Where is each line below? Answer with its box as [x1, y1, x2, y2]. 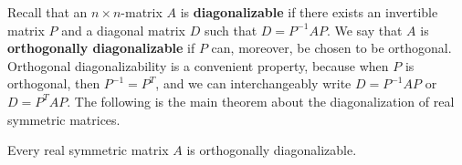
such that [204, 20, 257, 39]
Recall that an [7, 3, 88, 21]
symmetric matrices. [7, 109, 121, 129]
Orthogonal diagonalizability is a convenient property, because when [7, 56, 389, 75]
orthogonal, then [7, 74, 100, 93]
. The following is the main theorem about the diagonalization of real [67, 91, 455, 110]
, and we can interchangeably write [155, 74, 352, 93]
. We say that [326, 20, 403, 39]
